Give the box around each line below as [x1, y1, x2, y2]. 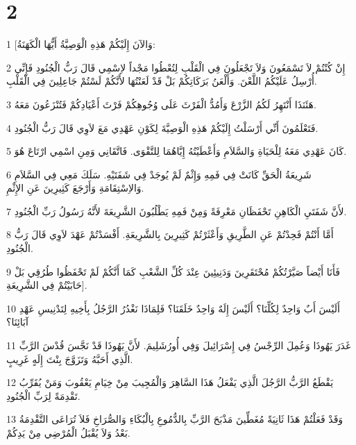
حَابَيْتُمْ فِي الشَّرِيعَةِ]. [6, 278, 87, 292]
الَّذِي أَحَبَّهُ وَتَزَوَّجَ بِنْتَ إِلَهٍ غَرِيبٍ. [6, 351, 133, 366]
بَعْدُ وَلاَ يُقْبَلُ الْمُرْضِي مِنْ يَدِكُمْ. [6, 426, 130, 439]
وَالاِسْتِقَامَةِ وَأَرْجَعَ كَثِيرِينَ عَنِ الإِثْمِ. [6, 180, 144, 195]
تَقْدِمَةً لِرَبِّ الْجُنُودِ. [6, 388, 80, 403]
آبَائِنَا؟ [6, 314, 28, 329]
